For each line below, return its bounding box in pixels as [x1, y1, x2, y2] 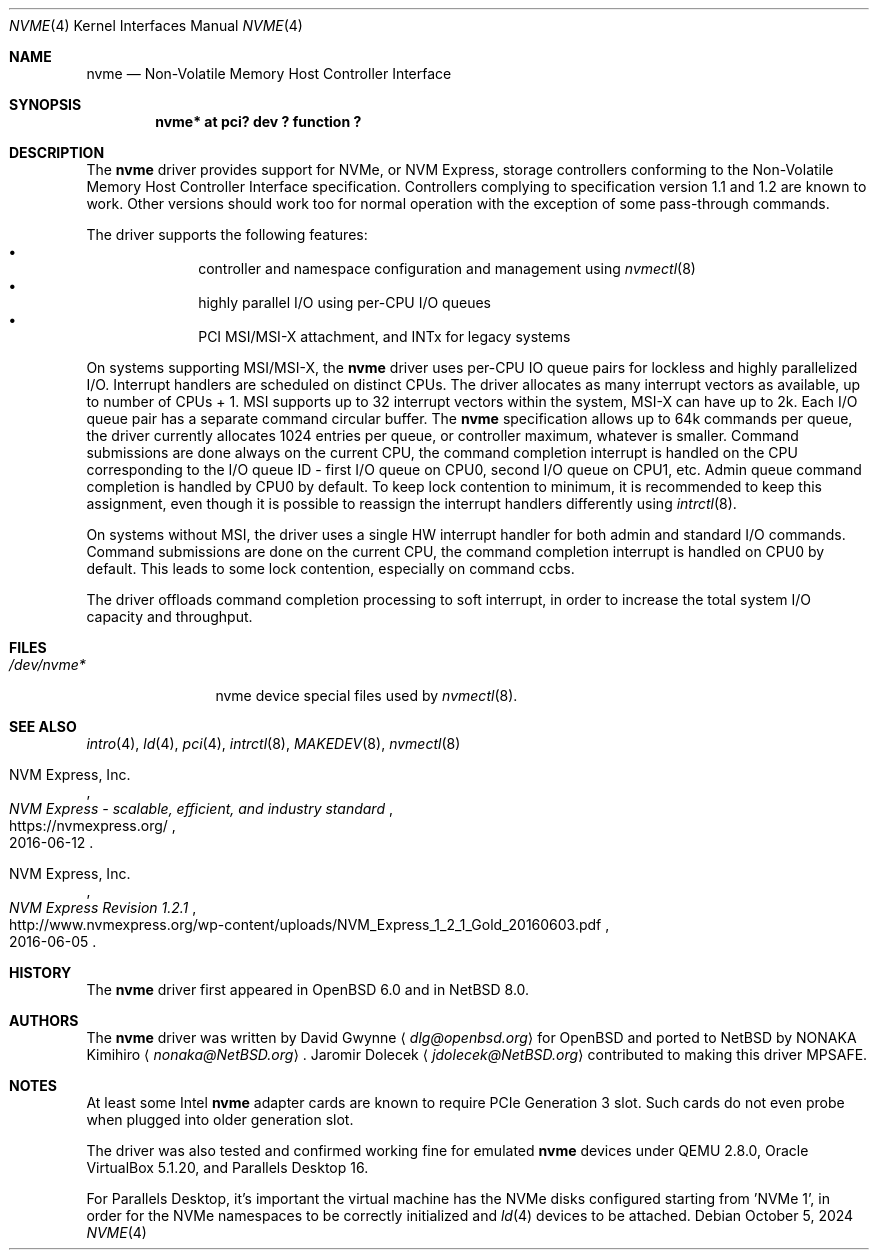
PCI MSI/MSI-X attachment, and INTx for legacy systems [198, 328, 571, 345]
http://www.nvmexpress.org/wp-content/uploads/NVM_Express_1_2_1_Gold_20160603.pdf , [9, 916, 610, 933]
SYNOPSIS [9, 96, 82, 113]
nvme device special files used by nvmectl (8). [215, 687, 518, 704]
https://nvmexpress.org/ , [9, 817, 176, 834]
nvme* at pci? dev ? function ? [155, 113, 362, 130]
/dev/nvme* [9, 656, 86, 673]
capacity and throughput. [86, 608, 253, 625]
